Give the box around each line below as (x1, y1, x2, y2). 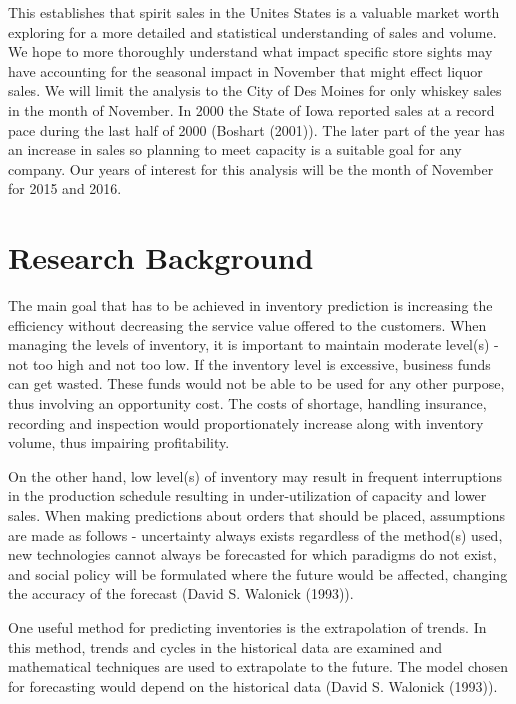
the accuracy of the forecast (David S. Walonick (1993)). (8, 583, 354, 604)
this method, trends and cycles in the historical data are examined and (8, 636, 443, 657)
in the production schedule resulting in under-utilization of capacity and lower (8, 485, 487, 506)
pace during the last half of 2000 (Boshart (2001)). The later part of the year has (8, 119, 505, 140)
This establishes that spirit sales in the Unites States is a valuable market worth (8, 2, 500, 22)
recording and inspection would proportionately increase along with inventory (8, 412, 484, 433)
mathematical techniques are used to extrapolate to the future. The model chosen (8, 656, 509, 677)
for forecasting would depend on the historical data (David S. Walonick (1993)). (8, 675, 498, 696)
